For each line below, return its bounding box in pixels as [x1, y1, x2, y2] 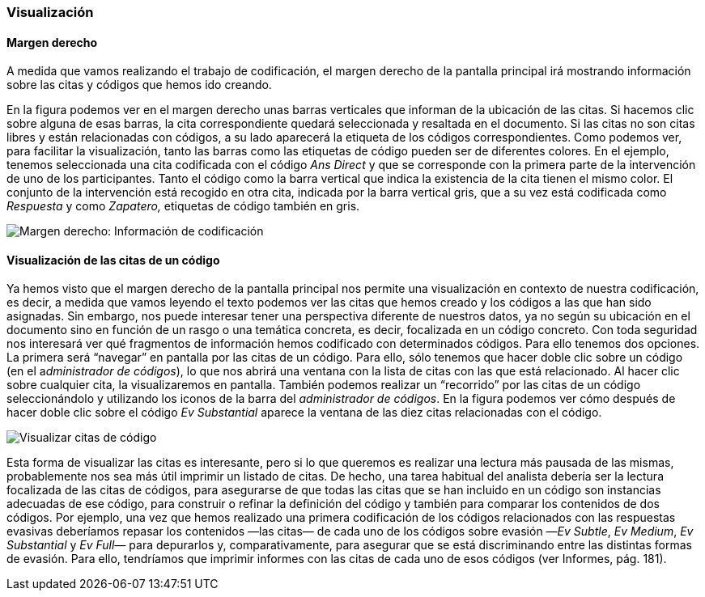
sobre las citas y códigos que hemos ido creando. [6, 78, 272, 92]
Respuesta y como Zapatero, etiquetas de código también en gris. [6, 199, 360, 214]
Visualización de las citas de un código [6, 252, 220, 267]
